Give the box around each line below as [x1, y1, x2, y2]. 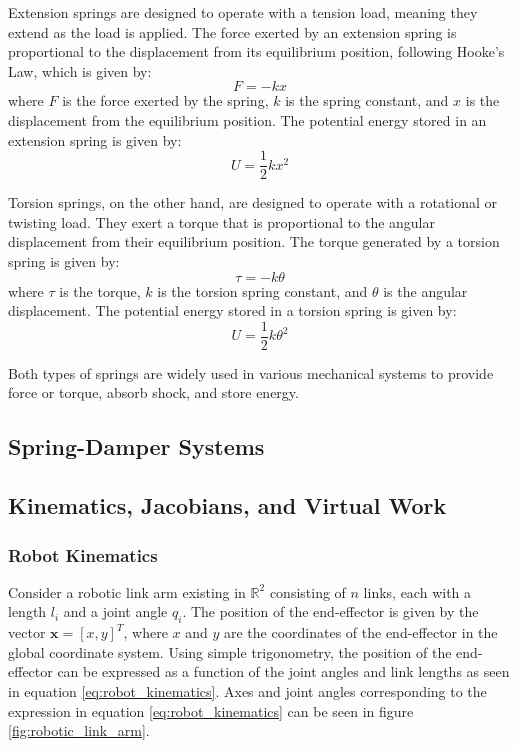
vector [8, 622, 46, 643]
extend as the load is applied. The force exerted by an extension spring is [8, 21, 457, 42]
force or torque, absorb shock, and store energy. [8, 382, 299, 403]
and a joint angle [63, 601, 168, 622]
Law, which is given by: [8, 60, 152, 81]
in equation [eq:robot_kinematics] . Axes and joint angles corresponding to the [8, 680, 487, 701]
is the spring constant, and [285, 90, 449, 111]
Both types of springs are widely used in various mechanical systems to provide [8, 362, 494, 383]
